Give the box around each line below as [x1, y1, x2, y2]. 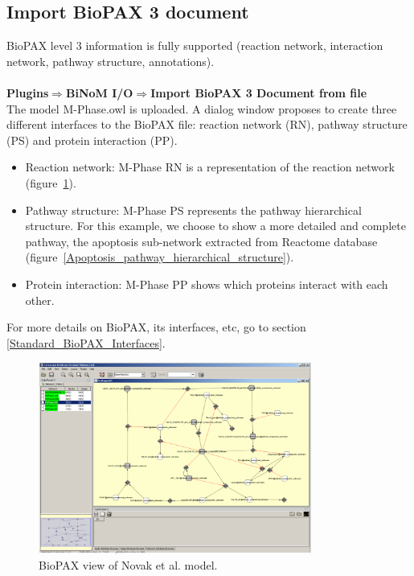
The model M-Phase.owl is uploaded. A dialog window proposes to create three [6, 100, 397, 117]
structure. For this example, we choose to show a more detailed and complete [25, 217, 406, 234]
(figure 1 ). [25, 174, 76, 191]
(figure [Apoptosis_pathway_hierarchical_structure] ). [25, 249, 294, 265]
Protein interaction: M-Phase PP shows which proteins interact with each [25, 275, 388, 292]
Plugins [6, 84, 49, 101]
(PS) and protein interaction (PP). [6, 131, 178, 148]
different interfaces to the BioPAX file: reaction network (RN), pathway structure [6, 116, 408, 133]
